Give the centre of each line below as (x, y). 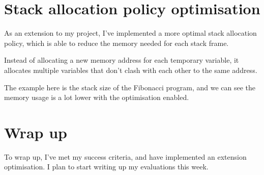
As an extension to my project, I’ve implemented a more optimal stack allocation (130, 33)
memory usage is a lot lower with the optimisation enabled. (97, 97)
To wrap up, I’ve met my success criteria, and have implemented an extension (125, 156)
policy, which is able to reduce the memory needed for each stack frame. (116, 43)
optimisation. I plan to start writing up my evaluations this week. (106, 167)
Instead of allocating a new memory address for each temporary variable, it (122, 60)
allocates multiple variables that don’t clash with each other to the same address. (131, 70)
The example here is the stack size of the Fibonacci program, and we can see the (130, 87)
